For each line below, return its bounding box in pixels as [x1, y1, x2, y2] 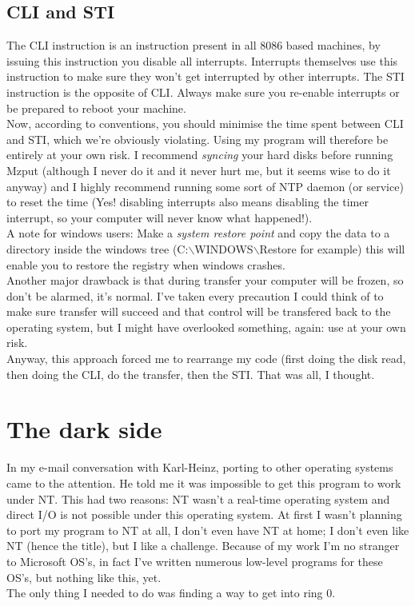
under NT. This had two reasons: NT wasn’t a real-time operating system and [6, 490, 390, 507]
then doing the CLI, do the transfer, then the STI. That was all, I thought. [6, 365, 375, 382]
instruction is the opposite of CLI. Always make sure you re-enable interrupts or [6, 83, 400, 100]
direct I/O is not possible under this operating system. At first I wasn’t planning [6, 506, 402, 523]
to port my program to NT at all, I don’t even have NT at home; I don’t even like [6, 521, 409, 538]
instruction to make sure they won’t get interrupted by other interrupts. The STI [6, 68, 405, 85]
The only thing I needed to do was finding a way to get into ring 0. [6, 584, 336, 601]
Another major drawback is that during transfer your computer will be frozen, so [6, 272, 404, 289]
